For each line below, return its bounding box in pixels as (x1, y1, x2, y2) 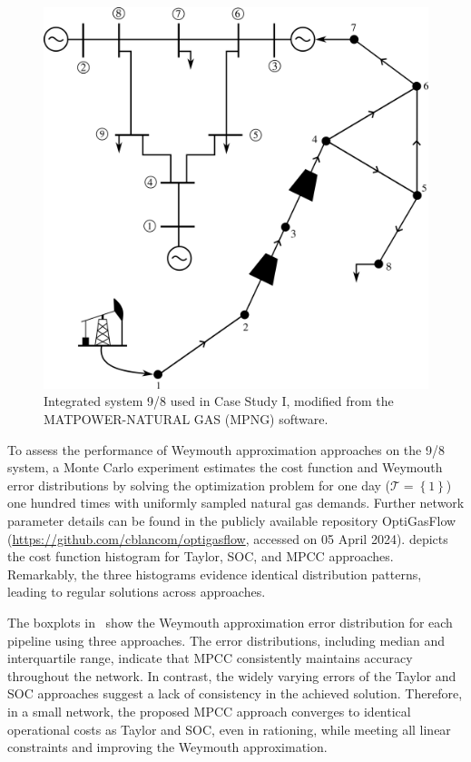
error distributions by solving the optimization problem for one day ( (7, 475, 391, 494)
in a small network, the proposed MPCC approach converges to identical (7, 701, 411, 720)
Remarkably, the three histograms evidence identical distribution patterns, (7, 564, 422, 583)
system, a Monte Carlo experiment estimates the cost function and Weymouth (7, 458, 443, 477)
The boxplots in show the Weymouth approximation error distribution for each (7, 612, 453, 631)
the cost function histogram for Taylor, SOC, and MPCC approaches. (7, 547, 394, 566)
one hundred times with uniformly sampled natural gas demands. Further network (7, 493, 465, 512)
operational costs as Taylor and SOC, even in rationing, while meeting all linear (7, 719, 451, 738)
